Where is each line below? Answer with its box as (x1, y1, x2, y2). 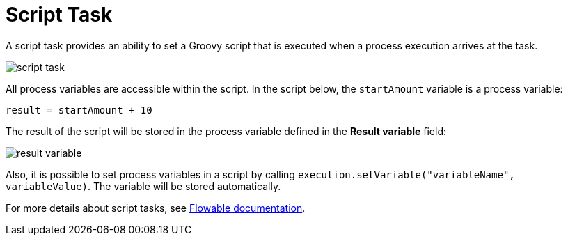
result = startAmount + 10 (6, 104, 152, 116)
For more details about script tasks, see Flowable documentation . (6, 201, 306, 214)
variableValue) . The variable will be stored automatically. (6, 180, 281, 192)
